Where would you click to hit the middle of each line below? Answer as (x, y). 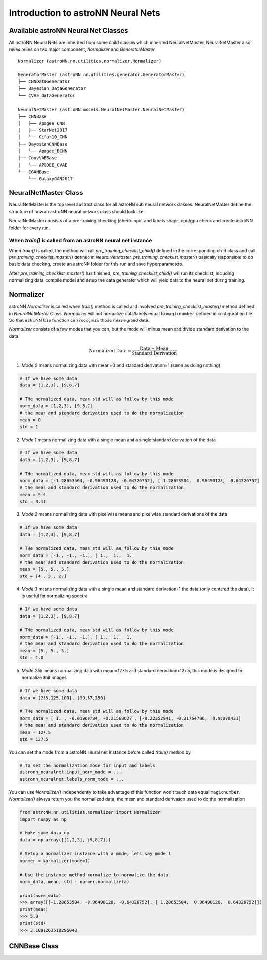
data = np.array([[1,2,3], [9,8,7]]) (65, 840)
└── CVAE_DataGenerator (47, 95)
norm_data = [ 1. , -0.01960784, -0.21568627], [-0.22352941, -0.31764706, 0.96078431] (131, 718)
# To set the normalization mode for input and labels (87, 765)
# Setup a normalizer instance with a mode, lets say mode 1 (95, 854)
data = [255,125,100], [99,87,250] (63, 698)
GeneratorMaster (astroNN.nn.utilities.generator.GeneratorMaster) (101, 75)
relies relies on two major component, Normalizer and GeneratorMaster (82, 49)
